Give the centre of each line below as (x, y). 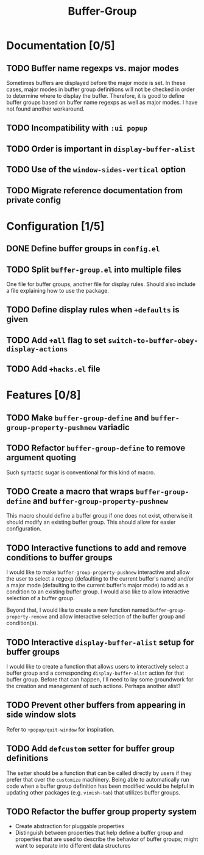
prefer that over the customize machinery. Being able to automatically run (98, 779)
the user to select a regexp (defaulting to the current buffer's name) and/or (100, 579)
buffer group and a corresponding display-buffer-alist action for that (95, 673)
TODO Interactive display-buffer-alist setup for (100, 642)
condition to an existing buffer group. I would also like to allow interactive (98, 592)
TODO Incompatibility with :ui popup (77, 128)
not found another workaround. (46, 109)
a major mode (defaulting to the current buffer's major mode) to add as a (97, 585)
